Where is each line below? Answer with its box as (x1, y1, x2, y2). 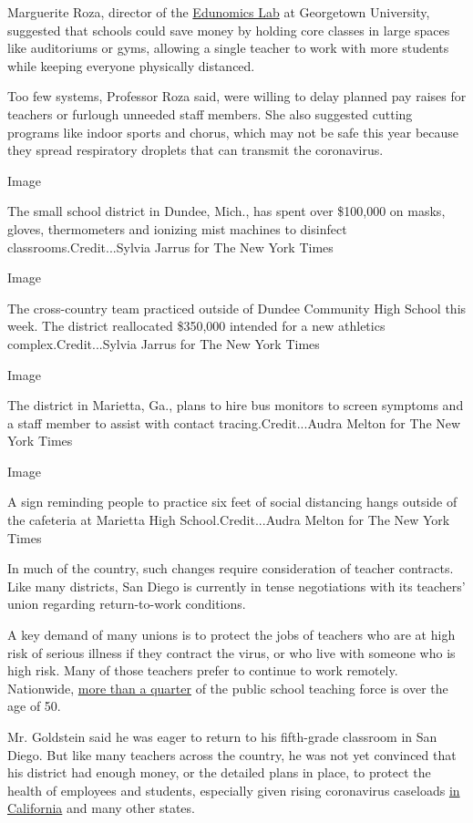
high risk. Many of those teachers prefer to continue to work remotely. (7, 661, 398, 680)
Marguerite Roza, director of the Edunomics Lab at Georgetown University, (7, 3, 430, 21)
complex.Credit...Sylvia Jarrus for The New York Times (7, 334, 320, 353)
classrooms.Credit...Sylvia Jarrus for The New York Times (7, 237, 334, 256)
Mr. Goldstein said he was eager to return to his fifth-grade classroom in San (7, 727, 437, 746)
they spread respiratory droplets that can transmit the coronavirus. (7, 140, 384, 159)
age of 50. (7, 696, 61, 715)
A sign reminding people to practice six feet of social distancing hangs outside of (7, 492, 458, 511)
